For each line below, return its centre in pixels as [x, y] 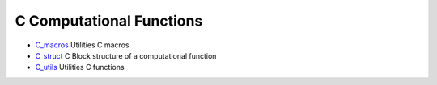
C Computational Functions [109, 21]
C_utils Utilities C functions [80, 67]
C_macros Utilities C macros [82, 45]
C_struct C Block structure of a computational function [126, 55]
